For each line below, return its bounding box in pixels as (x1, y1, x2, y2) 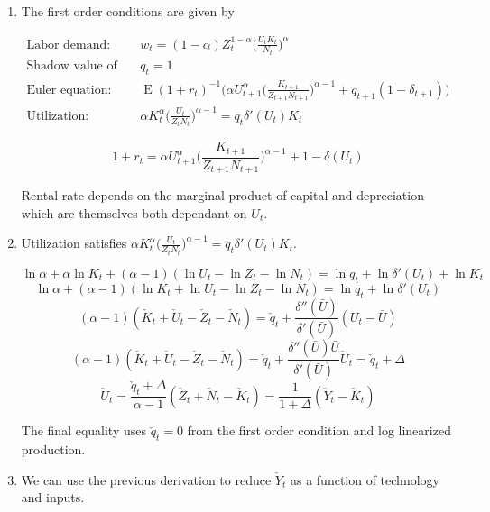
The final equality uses (21, 421, 147, 440)
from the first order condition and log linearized (187, 421, 451, 440)
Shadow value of (26, 59, 117, 73)
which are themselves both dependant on (21, 203, 247, 222)
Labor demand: (26, 38, 111, 51)
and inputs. (21, 488, 85, 507)
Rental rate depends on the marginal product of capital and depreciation (21, 186, 424, 205)
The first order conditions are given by (21, 2, 235, 20)
